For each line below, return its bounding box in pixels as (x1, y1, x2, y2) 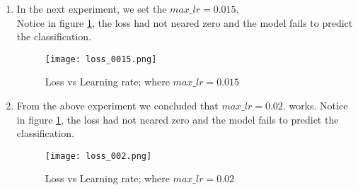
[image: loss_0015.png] (45, 54, 157, 64)
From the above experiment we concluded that (16, 98, 219, 113)
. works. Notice (282, 98, 348, 113)
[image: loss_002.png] (45, 150, 152, 161)
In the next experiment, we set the (16, 1, 167, 16)
